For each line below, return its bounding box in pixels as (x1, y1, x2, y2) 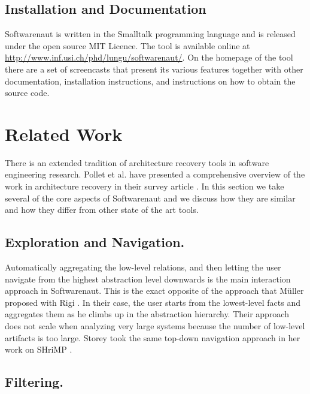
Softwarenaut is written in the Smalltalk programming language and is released (5, 28, 296, 40)
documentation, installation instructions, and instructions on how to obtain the (5, 74, 296, 87)
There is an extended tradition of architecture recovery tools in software (5, 156, 269, 169)
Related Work (5, 121, 123, 146)
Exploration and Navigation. (5, 233, 185, 251)
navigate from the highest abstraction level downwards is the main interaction (5, 272, 291, 285)
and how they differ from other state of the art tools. (5, 203, 199, 216)
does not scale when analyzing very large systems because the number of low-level (5, 320, 305, 332)
